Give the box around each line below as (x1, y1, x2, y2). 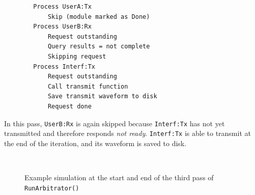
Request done (47, 102, 92, 110)
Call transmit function (47, 82, 128, 90)
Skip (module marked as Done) (47, 13, 150, 20)
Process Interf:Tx (33, 63, 95, 70)
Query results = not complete (47, 43, 150, 50)
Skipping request (47, 52, 106, 60)
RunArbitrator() (24, 184, 79, 192)
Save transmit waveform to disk (47, 93, 157, 100)
